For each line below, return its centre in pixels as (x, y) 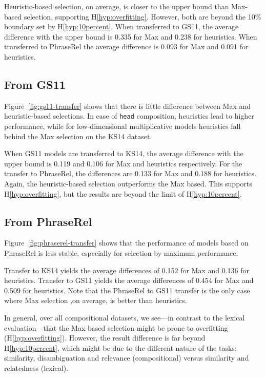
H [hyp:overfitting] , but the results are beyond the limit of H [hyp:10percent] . (123, 193)
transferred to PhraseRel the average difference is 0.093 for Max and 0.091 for (126, 46)
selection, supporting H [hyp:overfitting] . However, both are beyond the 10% (142, 16)
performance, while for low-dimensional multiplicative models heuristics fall (123, 126)
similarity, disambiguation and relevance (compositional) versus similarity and (127, 358)
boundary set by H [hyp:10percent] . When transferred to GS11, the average (121, 26)
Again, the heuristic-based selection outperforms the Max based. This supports (128, 183)
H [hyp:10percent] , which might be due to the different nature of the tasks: (120, 347)
